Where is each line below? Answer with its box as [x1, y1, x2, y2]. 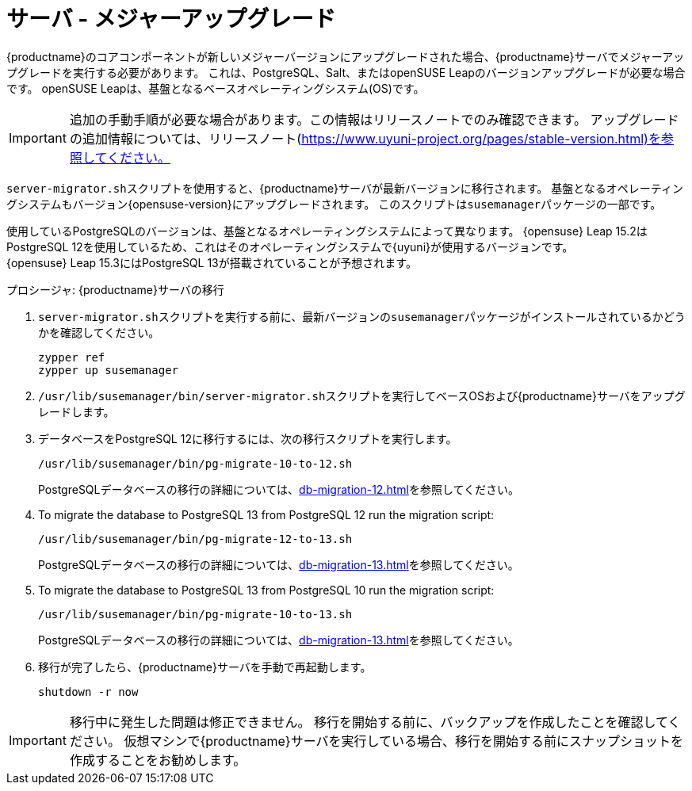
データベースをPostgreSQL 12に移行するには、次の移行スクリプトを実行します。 [38, 431, 457, 445]
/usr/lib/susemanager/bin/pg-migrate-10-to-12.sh [38, 457, 353, 470]
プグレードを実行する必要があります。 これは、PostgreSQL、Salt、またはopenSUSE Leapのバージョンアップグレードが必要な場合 [6, 65, 686, 79]
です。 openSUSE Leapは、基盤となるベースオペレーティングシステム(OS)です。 [6, 81, 425, 95]
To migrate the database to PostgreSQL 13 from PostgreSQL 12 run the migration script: [38, 507, 495, 522]
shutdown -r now [38, 685, 139, 698]
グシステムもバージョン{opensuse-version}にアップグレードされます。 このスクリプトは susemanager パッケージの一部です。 [6, 197, 662, 211]
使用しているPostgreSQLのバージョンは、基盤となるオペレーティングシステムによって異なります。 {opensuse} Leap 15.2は [6, 224, 648, 238]
